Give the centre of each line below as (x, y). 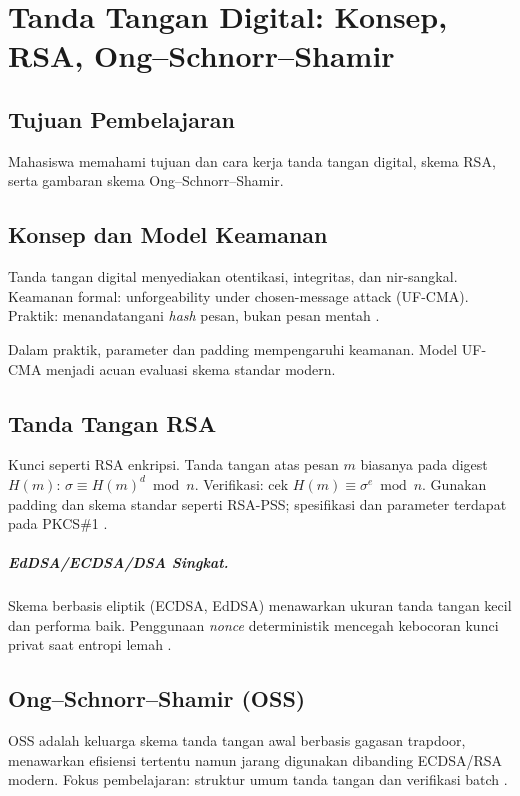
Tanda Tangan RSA (112, 422)
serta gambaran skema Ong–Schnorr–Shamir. (146, 180)
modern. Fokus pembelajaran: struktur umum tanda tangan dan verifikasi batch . (258, 779)
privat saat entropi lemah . (90, 644)
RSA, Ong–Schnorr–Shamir (201, 55)
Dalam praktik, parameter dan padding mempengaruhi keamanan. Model (233, 348)
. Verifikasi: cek (241, 483)
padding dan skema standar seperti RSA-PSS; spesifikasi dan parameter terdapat (257, 503)
